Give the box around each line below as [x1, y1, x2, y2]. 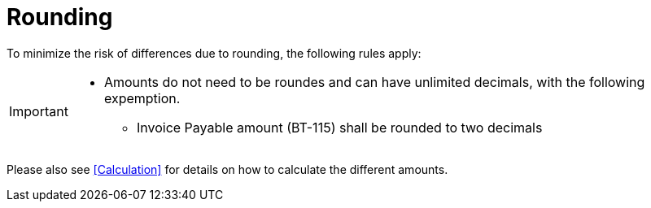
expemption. [103, 89, 181, 106]
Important [9, 102, 68, 119]
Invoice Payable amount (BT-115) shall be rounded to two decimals [136, 119, 543, 136]
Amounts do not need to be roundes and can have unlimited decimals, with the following [103, 73, 645, 90]
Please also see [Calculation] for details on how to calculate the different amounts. [7, 162, 448, 176]
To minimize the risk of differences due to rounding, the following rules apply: [7, 45, 422, 60]
